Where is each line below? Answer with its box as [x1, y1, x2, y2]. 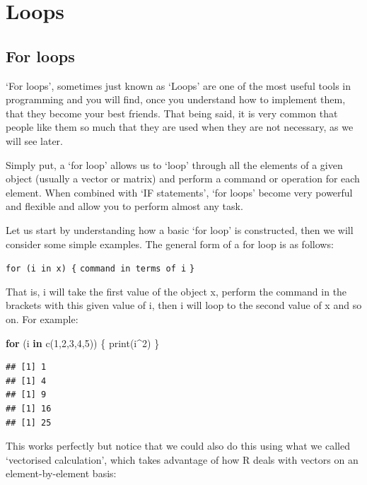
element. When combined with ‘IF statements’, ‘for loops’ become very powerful [6, 185, 353, 199]
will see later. [6, 133, 63, 148]
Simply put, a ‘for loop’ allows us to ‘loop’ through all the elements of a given [6, 157, 343, 172]
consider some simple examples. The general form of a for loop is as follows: [6, 236, 334, 251]
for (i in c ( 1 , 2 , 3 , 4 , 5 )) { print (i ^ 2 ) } [6, 335, 160, 350]
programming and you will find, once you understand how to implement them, [6, 92, 346, 107]
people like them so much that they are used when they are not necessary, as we [6, 119, 354, 134]
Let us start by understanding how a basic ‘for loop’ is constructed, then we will [6, 222, 354, 237]
